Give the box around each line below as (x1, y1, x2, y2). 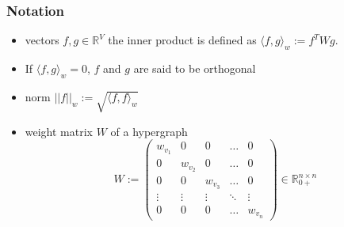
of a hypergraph (110, 123, 188, 139)
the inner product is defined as (108, 32, 257, 48)
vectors (25, 32, 59, 48)
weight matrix (25, 123, 94, 139)
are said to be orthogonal (133, 60, 256, 77)
